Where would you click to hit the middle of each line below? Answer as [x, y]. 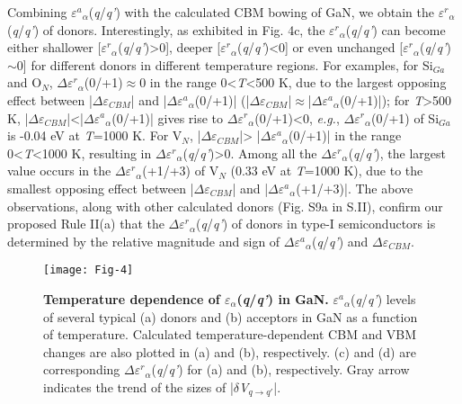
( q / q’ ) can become [395, 29]
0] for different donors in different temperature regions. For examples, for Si [225, 64]
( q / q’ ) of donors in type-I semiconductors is [316, 224]
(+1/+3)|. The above [355, 188]
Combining [37, 12]
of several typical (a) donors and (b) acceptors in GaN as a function [231, 316]
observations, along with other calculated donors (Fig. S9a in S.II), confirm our [225, 206]
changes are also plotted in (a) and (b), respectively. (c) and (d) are [230, 351]
